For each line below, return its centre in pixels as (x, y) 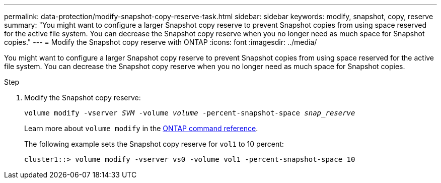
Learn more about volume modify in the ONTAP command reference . (141, 128)
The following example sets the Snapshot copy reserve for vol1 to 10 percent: (154, 144)
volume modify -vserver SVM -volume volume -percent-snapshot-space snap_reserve (190, 113)
